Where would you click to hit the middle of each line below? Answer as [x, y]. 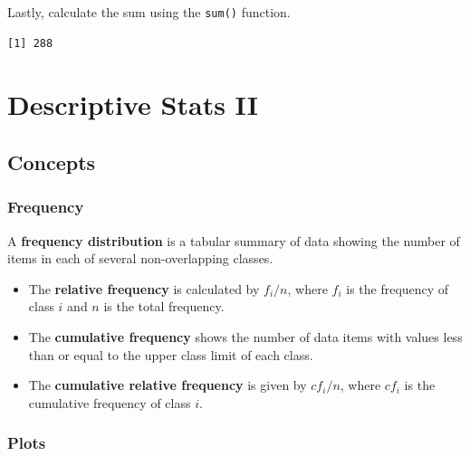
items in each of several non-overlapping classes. [140, 258]
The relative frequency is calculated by [144, 288]
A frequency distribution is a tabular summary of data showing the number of [234, 240]
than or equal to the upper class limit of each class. [171, 354]
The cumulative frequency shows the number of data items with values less [245, 337]
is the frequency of [398, 288]
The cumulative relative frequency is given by [168, 385]
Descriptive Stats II [133, 104]
